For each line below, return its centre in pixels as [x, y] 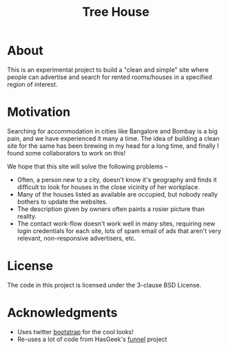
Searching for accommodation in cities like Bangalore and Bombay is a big [113, 131]
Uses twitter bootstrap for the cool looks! [75, 331]
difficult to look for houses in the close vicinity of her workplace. [108, 187]
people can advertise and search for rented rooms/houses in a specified [110, 77]
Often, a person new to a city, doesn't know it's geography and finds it [117, 179]
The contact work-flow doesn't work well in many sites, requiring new [116, 223]
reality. [27, 216]
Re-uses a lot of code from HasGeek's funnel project [92, 339]
